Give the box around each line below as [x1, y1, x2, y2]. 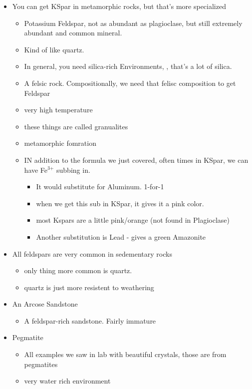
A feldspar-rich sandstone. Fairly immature [24, 315, 156, 326]
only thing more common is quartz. [24, 265, 132, 276]
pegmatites [24, 359, 58, 369]
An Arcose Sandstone [12, 299, 78, 309]
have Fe [24, 164, 48, 175]
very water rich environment [24, 376, 111, 386]
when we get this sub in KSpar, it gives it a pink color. [36, 198, 204, 208]
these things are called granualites [24, 121, 128, 131]
